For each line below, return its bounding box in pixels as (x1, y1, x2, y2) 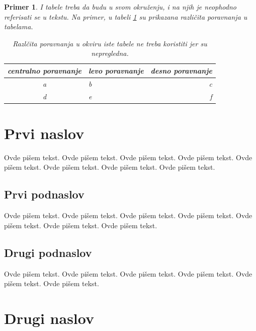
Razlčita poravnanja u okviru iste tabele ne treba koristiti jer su (13, 38, 207, 48)
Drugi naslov (4, 308, 95, 328)
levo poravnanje (88, 65, 144, 76)
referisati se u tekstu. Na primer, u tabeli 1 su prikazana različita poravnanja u (4, 11, 247, 22)
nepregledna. (91, 48, 129, 58)
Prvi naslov (4, 122, 84, 143)
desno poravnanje (150, 65, 212, 76)
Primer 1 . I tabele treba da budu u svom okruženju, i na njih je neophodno (4, 2, 236, 12)
